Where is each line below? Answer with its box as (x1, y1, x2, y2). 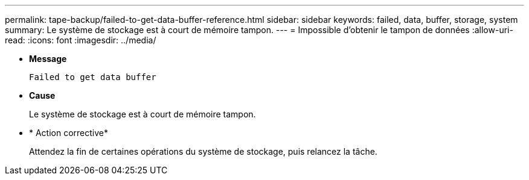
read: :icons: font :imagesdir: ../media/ (5, 35, 156, 45)
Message (29, 54, 67, 64)
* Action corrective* (29, 128, 109, 138)
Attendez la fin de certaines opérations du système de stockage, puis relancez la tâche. (29, 146, 377, 157)
